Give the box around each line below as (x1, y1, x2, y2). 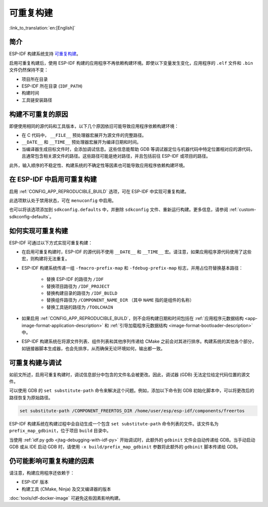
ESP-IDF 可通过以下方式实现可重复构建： (9, 239, 93, 246)
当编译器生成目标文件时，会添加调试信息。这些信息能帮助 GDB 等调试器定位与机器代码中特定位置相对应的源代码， (21, 146, 255, 152)
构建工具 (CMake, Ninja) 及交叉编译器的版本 (21, 486, 111, 492)
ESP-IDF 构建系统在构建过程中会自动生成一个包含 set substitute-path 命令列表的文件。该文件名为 (9, 420, 219, 426)
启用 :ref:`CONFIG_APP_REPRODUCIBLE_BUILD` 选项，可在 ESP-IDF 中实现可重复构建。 (9, 188, 189, 194)
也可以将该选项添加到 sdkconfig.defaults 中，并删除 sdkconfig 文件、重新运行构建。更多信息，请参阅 (9, 206, 228, 212)
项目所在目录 (21, 76, 48, 82)
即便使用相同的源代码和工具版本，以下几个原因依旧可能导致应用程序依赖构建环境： (9, 123, 179, 129)
